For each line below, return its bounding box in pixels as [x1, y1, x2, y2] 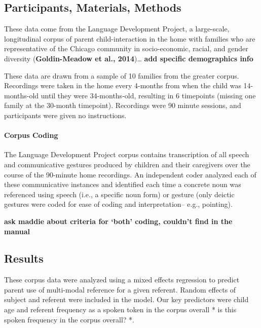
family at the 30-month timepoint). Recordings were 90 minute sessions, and [4, 100, 241, 111]
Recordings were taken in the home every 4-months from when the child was [4, 80, 241, 91]
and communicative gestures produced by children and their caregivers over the [4, 159, 250, 169]
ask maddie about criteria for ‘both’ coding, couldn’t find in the [4, 215, 233, 226]
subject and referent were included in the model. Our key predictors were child [4, 294, 249, 305]
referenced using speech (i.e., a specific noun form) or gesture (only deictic [4, 189, 235, 199]
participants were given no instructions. [4, 110, 127, 120]
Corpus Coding [4, 130, 58, 140]
